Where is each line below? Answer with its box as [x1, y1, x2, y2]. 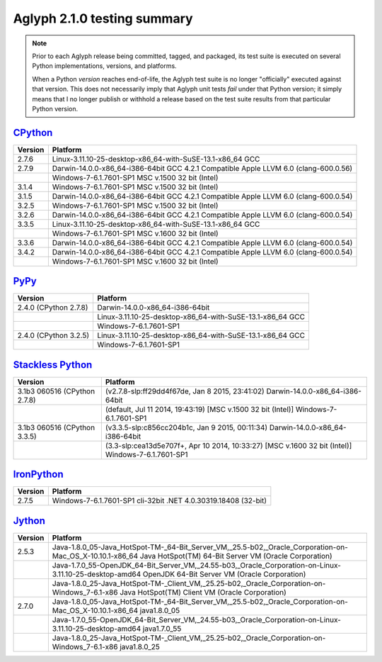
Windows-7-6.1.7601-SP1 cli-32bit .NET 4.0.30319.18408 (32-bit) [52, 496, 267, 506]
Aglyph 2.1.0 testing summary [13, 11, 194, 26]
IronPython [13, 469, 64, 481]
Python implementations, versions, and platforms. [32, 62, 177, 70]
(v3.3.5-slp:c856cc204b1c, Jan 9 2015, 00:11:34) [105, 422, 268, 432]
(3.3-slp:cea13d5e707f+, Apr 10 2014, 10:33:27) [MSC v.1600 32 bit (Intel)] [105, 440, 352, 450]
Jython [13, 515, 46, 527]
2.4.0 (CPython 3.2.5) [17, 330, 90, 340]
